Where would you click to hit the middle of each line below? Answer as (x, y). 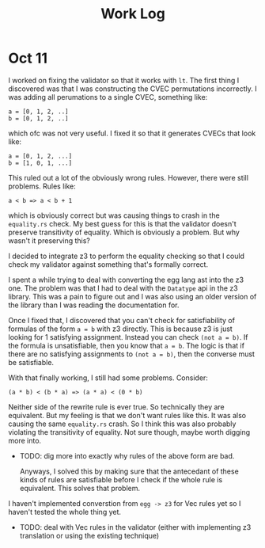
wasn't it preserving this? (49, 240)
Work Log (133, 14)
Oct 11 (28, 58)
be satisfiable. (31, 362)
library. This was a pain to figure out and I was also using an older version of (132, 296)
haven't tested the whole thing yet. (64, 512)
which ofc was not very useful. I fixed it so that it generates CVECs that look (132, 133)
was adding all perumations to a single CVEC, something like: (108, 97)
